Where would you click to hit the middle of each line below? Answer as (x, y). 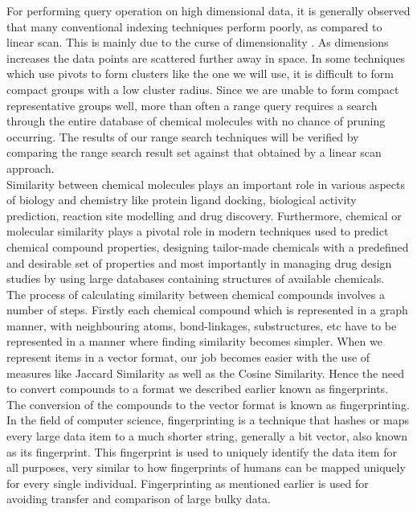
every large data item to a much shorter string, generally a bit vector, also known (207, 436)
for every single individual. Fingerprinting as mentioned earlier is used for (188, 483)
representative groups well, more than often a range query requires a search (192, 105)
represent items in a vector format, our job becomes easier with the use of (188, 357)
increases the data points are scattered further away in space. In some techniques (206, 57)
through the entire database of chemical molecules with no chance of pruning (196, 121)
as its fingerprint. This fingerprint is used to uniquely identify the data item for (202, 451)
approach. (31, 168)
